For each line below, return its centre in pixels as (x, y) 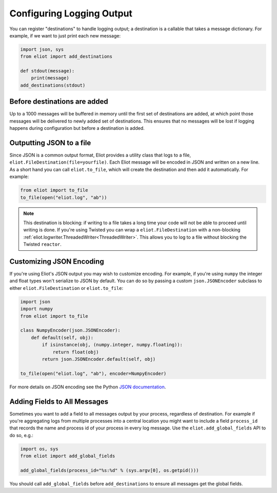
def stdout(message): (47, 71)
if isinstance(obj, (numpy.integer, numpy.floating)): (112, 345)
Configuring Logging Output (71, 13)
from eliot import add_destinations (66, 57)
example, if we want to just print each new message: (65, 35)
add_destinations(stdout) (53, 85)
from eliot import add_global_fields (68, 456)
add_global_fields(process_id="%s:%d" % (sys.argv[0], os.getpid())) (110, 470)
